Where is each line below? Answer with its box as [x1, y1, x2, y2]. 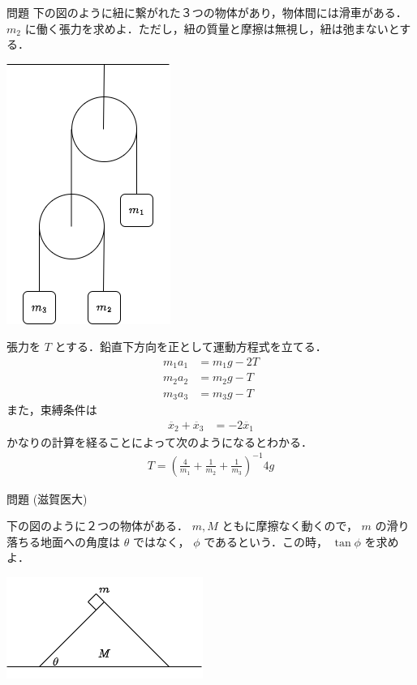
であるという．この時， [204, 533, 328, 550]
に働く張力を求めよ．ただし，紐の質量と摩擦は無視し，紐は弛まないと [24, 19, 400, 36]
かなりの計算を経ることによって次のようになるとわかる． [6, 433, 312, 450]
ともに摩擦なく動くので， [221, 517, 358, 534]
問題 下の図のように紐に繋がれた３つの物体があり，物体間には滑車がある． [6, 4, 407, 20]
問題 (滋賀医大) [6, 490, 88, 507]
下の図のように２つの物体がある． [6, 517, 188, 534]
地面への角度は [40, 533, 120, 550]
